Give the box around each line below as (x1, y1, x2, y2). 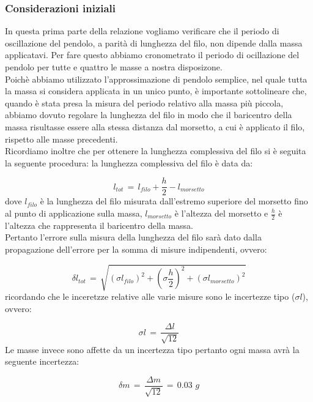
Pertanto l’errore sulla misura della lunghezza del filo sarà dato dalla (5, 231, 262, 244)
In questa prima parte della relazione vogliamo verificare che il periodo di (5, 24, 279, 37)
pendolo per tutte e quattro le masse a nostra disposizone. (5, 61, 223, 73)
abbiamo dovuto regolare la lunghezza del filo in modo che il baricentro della (5, 108, 292, 121)
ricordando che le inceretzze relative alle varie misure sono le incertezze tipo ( (5, 290, 295, 303)
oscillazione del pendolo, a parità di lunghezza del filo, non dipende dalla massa (5, 36, 303, 49)
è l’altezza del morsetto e (174, 207, 268, 219)
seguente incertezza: (5, 355, 79, 368)
